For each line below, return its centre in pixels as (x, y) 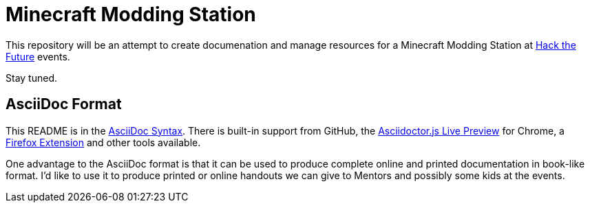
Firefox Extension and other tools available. (103, 142)
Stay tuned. (31, 78)
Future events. (38, 56)
